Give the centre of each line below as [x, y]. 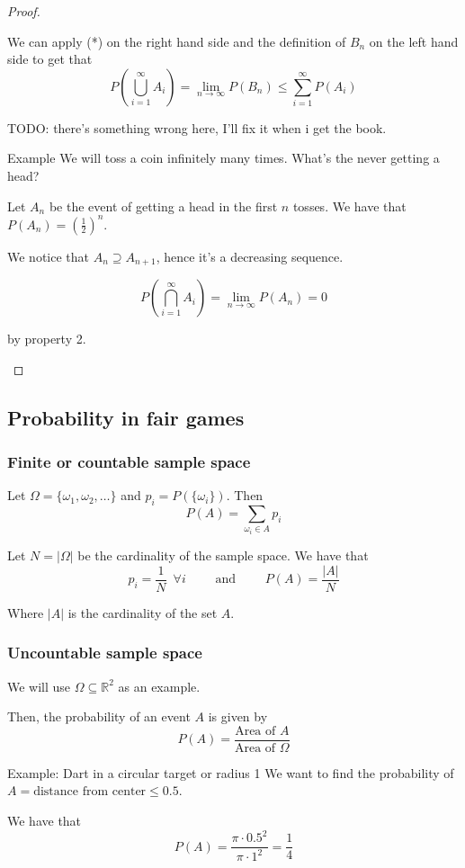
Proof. [24, 11]
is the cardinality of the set [143, 612]
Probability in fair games [126, 417]
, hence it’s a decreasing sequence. [250, 256]
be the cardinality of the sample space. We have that [223, 555]
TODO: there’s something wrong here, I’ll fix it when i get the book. [197, 127]
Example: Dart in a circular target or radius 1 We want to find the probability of [231, 772]
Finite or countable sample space [129, 461]
